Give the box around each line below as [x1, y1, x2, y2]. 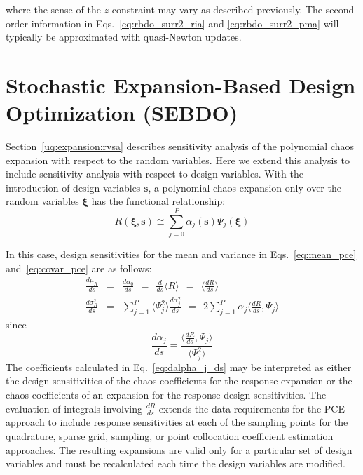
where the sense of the [6, 2, 101, 16]
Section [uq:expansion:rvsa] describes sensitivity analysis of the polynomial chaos [6, 139, 355, 154]
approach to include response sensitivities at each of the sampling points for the [6, 415, 348, 429]
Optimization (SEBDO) [6, 98, 238, 127]
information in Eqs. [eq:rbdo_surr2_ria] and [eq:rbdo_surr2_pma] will [31, 15, 339, 30]
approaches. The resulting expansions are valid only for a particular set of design [6, 442, 352, 457]
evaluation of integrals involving [6, 401, 142, 415]
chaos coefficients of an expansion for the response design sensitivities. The [6, 387, 327, 402]
